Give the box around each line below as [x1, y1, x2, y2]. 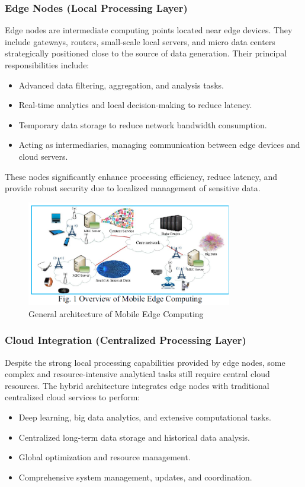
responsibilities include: [5, 59, 89, 71]
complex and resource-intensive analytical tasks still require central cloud [5, 368, 270, 380]
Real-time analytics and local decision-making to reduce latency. [18, 99, 252, 111]
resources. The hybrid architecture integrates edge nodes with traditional [5, 379, 269, 391]
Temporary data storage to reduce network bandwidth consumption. [18, 118, 267, 131]
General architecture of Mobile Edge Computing [28, 307, 204, 320]
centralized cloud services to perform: [5, 391, 140, 403]
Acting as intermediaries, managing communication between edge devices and [18, 138, 300, 151]
